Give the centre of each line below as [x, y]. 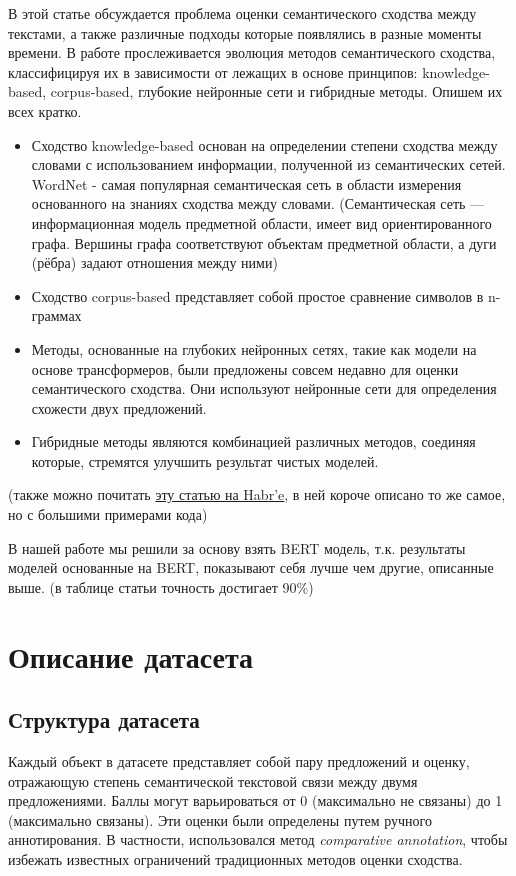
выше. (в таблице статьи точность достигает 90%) [161, 586]
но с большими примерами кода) [108, 514]
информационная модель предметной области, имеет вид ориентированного [261, 222]
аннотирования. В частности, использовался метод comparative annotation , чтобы [258, 839]
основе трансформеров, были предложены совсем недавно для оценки [245, 368]
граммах [56, 315]
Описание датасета [131, 655]
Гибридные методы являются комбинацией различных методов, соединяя [253, 441]
